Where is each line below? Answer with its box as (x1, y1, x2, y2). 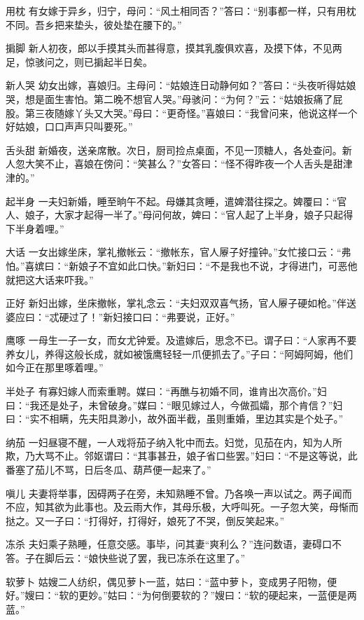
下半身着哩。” (6, 221, 64, 235)
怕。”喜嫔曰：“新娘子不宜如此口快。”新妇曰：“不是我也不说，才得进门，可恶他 (6, 258, 358, 273)
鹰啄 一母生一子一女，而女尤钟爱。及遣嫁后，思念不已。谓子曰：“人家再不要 (6, 333, 357, 347)
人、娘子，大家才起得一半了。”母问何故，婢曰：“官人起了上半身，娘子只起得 (6, 207, 353, 222)
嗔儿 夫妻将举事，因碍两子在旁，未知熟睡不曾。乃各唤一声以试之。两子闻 (6, 485, 342, 500)
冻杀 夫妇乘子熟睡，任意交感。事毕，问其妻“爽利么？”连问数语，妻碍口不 (6, 537, 342, 551)
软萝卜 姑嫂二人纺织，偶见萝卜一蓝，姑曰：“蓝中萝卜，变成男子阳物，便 (6, 574, 337, 588)
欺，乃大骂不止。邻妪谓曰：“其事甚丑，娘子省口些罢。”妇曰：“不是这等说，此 (6, 448, 358, 463)
